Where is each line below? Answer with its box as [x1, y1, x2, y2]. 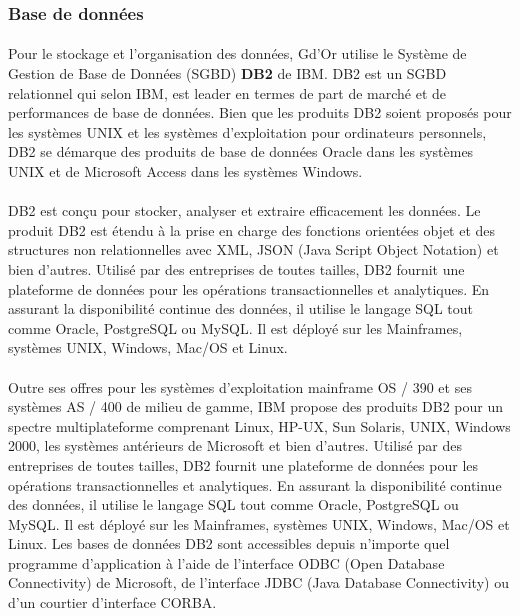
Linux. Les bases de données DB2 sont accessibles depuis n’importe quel [8, 533, 450, 554]
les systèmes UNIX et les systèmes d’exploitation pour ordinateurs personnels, [8, 121, 487, 142]
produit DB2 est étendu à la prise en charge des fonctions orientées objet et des [8, 219, 496, 240]
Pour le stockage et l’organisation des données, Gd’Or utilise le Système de [8, 43, 467, 64]
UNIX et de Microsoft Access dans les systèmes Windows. [8, 161, 363, 181]
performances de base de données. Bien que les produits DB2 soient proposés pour [8, 102, 512, 123]
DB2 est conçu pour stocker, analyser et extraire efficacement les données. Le [8, 200, 481, 221]
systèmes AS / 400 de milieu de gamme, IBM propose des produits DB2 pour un [8, 396, 504, 417]
